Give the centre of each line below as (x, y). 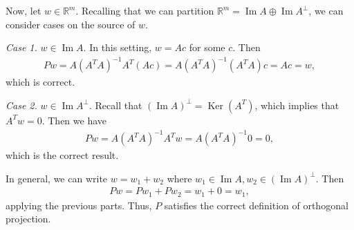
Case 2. (21, 105)
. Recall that (115, 105)
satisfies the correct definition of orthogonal (256, 205)
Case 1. (21, 47)
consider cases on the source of (71, 24)
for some (207, 47)
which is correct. (40, 82)
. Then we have (74, 120)
